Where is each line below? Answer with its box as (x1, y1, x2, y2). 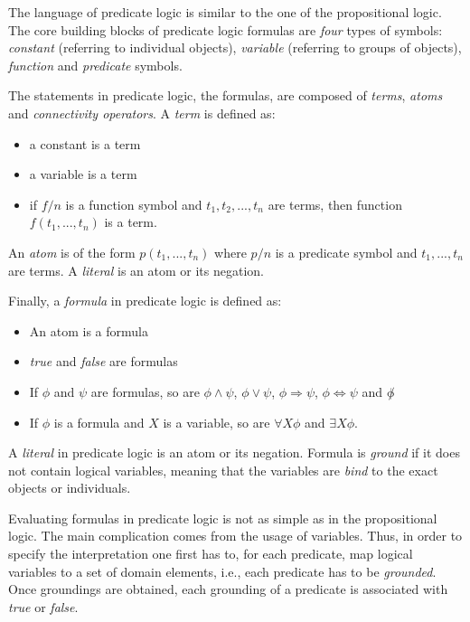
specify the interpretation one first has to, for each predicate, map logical (8, 544, 413, 563)
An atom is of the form (8, 242, 136, 261)
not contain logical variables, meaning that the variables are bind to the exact (8, 460, 438, 479)
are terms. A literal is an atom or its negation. (8, 260, 264, 279)
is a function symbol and (65, 194, 202, 213)
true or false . (8, 597, 79, 616)
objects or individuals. (8, 478, 131, 497)
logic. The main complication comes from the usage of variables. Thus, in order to (8, 526, 463, 545)
